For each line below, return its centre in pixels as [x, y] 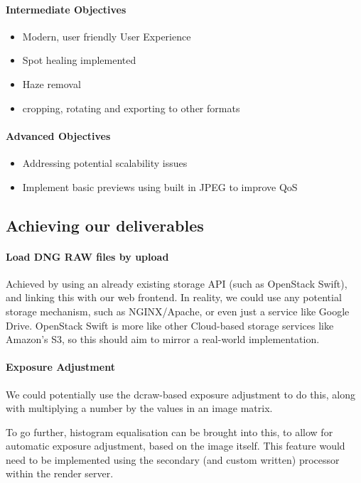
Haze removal [52, 83]
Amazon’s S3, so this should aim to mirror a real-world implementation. [163, 339]
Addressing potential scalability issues [105, 162]
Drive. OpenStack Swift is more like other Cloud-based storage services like [170, 325]
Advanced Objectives [58, 135]
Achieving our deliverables [105, 225]
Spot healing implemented [79, 60]
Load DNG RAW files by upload [87, 256]
